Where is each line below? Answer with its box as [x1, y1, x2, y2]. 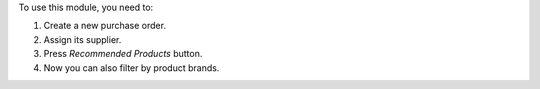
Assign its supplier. [43, 33, 122, 45]
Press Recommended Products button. [43, 48, 203, 60]
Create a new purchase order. [43, 20, 167, 32]
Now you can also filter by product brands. [43, 61, 220, 74]
